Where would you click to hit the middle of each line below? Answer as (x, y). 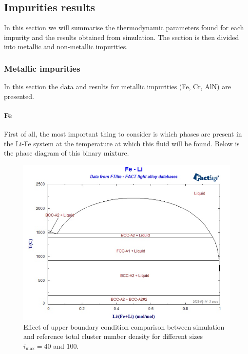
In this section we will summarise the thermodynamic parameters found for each (124, 28)
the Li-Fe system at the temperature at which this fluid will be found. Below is (122, 143)
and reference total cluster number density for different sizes (113, 336)
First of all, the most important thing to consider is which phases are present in (123, 134)
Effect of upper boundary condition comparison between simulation (124, 326)
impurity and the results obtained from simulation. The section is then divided (122, 37)
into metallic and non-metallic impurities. (66, 47)
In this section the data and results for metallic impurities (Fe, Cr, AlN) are (117, 87)
